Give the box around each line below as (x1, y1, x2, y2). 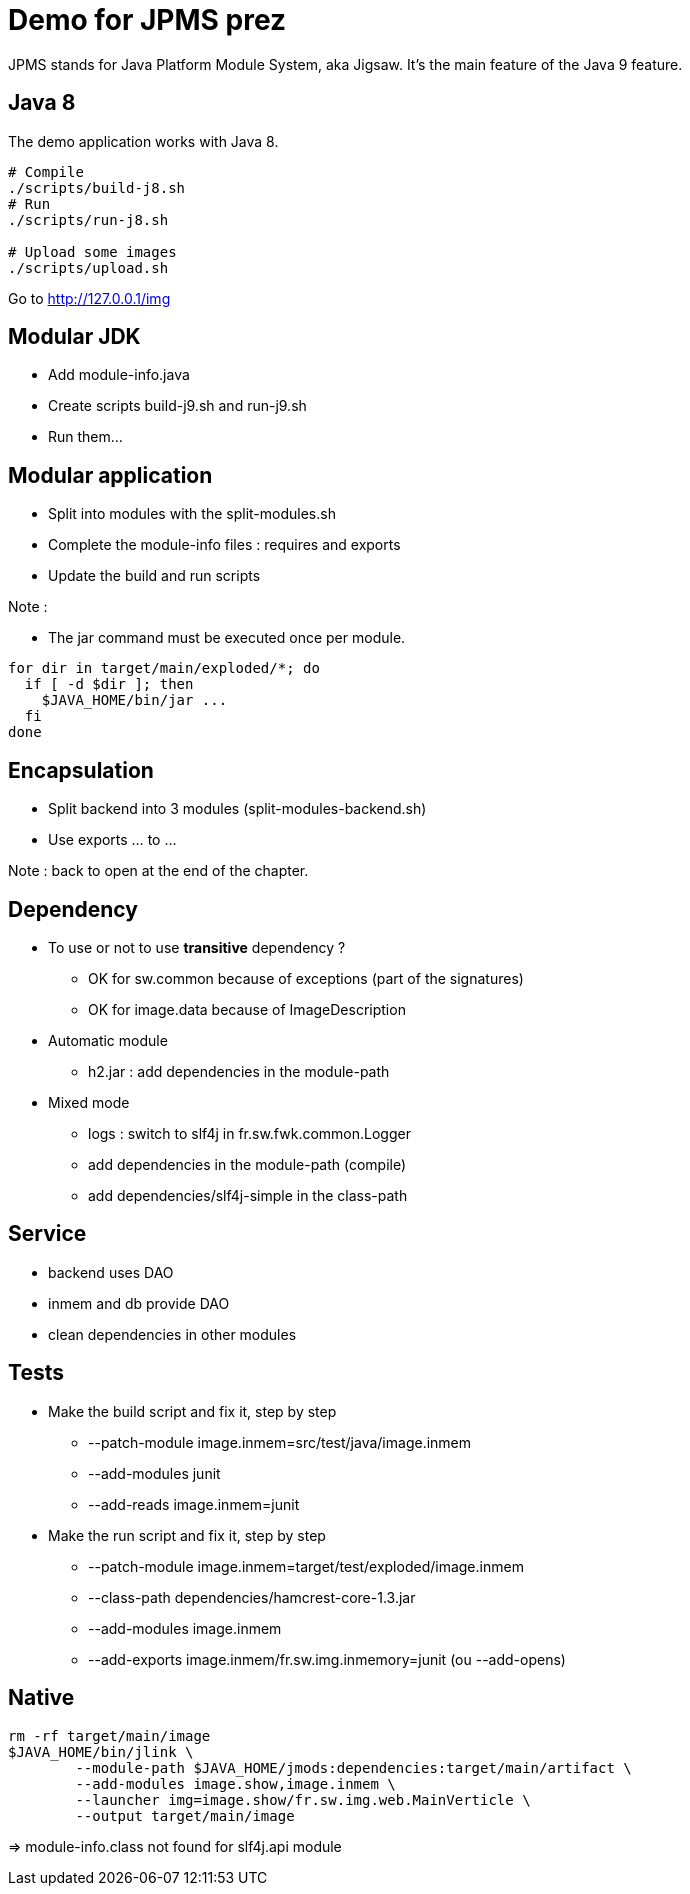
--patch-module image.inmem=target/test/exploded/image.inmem (88, 1557, 524, 1575)
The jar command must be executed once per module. (48, 629, 406, 647)
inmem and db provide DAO (48, 1294, 230, 1312)
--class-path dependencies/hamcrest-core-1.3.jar (88, 1588, 416, 1606)
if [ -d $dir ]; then (24, 676, 194, 693)
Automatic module (48, 1031, 168, 1049)
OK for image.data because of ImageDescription (88, 1000, 406, 1018)
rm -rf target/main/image (8, 1727, 211, 1744)
